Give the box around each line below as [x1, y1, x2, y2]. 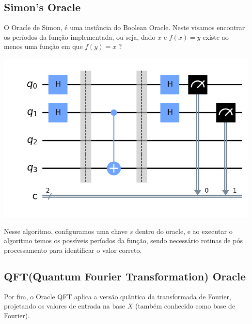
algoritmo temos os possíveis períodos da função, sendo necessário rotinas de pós [4, 235, 243, 246]
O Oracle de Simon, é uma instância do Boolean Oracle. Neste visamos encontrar [4, 22, 245, 32]
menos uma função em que [4, 41, 83, 51]
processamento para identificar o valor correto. [4, 245, 142, 255]
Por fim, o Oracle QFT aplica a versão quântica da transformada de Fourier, [4, 291, 231, 301]
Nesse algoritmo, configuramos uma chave [4, 226, 127, 236]
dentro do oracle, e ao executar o [135, 226, 233, 236]
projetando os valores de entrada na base [4, 301, 126, 311]
